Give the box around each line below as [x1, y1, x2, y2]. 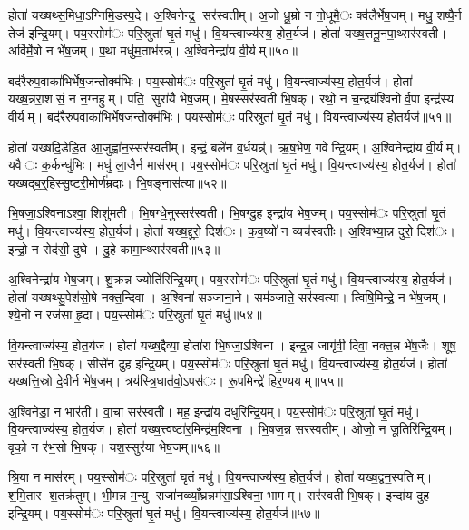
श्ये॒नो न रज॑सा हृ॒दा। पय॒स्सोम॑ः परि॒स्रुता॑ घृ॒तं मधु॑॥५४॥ [8, 305, 262, 324]
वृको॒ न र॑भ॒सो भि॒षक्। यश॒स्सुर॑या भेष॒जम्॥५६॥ [8, 437, 220, 456]
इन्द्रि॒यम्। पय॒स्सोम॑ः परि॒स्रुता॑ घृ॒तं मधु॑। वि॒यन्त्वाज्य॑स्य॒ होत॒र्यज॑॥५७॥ [8, 503, 320, 522]
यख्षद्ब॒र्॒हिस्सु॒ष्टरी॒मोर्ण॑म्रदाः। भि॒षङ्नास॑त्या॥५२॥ [8, 172, 227, 191]
